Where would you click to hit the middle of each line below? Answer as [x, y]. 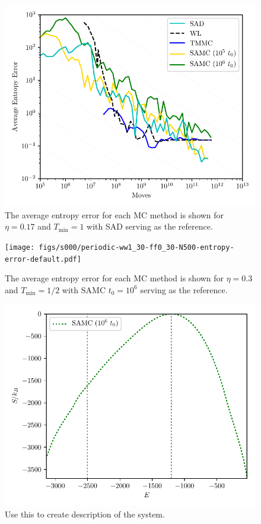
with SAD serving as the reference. [150, 226]
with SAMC [84, 289]
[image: [20, 247]
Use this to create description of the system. [85, 514]
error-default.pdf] [43, 259]
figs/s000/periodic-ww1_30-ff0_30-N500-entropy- [136, 247]
